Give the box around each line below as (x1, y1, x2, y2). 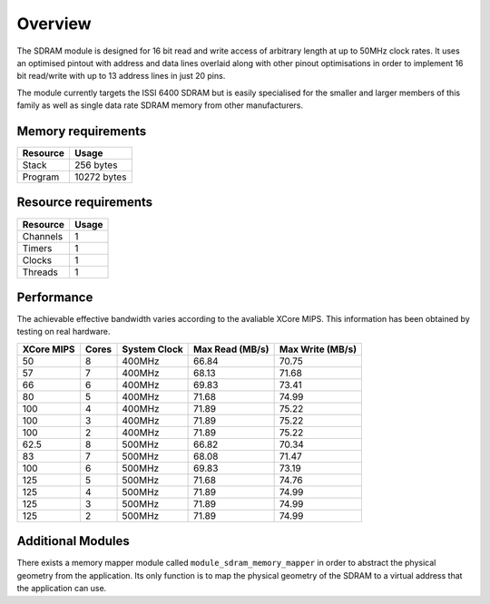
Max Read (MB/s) (193, 343, 269, 356)
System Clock (122, 343, 183, 356)
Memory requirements (16, 123, 147, 139)
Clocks (22, 254, 53, 267)
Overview (16, 14, 92, 34)
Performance (16, 289, 93, 305)
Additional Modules (16, 533, 131, 549)
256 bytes (73, 159, 118, 171)
